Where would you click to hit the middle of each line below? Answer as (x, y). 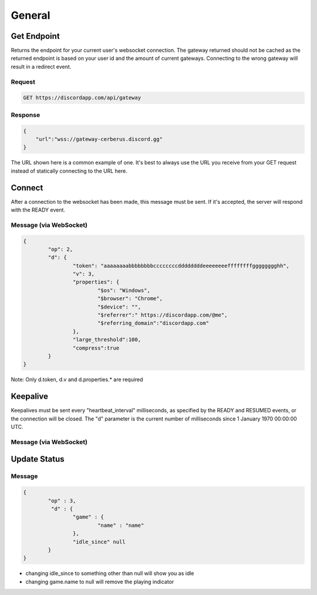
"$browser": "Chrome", (130, 299)
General (31, 15)
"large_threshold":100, (107, 340)
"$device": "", (119, 307)
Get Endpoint (35, 36)
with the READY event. (38, 210)
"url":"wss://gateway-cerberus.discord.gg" (99, 139)
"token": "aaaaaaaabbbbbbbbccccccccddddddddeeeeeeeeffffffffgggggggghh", (181, 265)
